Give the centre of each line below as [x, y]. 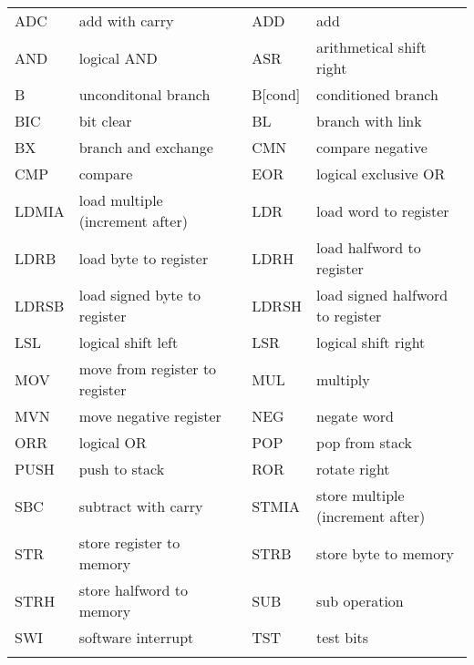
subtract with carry [141, 506]
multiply [343, 379]
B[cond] [276, 94]
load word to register [383, 210]
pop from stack [365, 442]
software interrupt [136, 637]
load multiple [121, 200]
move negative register [150, 416]
